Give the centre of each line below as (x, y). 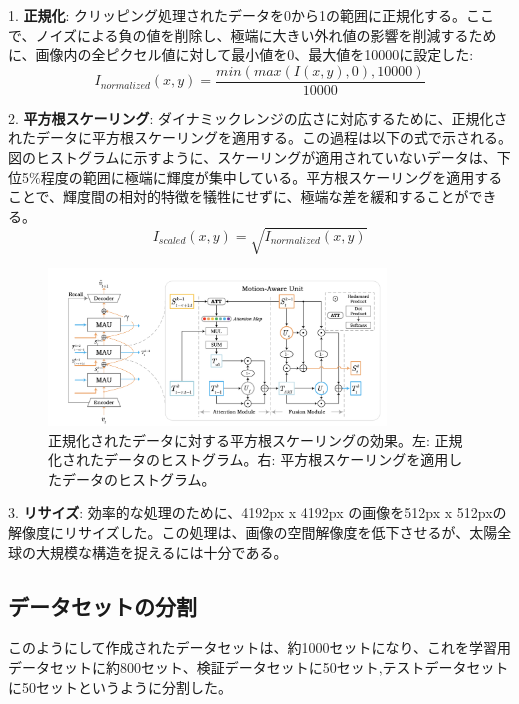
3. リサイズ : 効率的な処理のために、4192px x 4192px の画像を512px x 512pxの (257, 512)
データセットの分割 (102, 605)
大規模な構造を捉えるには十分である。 (161, 551)
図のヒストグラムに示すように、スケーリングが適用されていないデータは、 (252, 157)
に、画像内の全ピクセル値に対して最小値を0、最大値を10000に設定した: (241, 54)
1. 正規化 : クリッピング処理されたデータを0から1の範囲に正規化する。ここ (251, 15)
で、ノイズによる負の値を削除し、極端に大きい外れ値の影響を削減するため (252, 34)
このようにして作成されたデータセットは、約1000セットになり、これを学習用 (260, 647)
